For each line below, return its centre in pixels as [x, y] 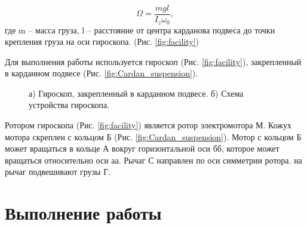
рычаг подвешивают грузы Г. [58, 172]
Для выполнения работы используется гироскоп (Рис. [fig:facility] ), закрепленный [153, 61]
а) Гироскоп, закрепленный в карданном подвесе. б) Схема [136, 93]
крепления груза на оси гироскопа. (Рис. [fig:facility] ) [102, 41]
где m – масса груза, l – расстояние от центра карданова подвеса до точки [140, 30]
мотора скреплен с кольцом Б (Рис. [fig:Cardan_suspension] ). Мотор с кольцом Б [153, 136]
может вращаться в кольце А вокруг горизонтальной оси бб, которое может [142, 148]
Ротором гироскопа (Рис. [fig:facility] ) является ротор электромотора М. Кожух [148, 125]
